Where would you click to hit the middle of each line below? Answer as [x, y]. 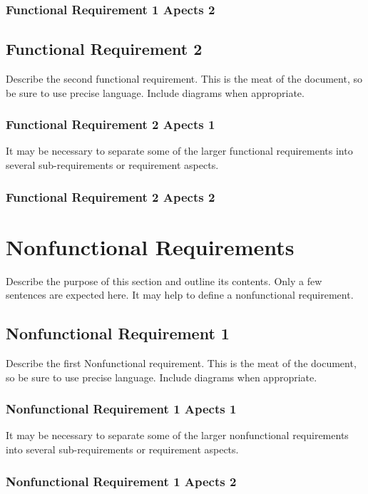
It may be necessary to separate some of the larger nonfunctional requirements [177, 435]
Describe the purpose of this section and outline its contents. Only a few [164, 281]
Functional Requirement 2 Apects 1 [111, 124]
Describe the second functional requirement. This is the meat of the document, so [184, 79]
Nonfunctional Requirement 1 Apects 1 [121, 409]
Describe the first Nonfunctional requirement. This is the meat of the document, [181, 363]
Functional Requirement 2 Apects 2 [111, 196]
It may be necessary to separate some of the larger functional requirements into [179, 151]
